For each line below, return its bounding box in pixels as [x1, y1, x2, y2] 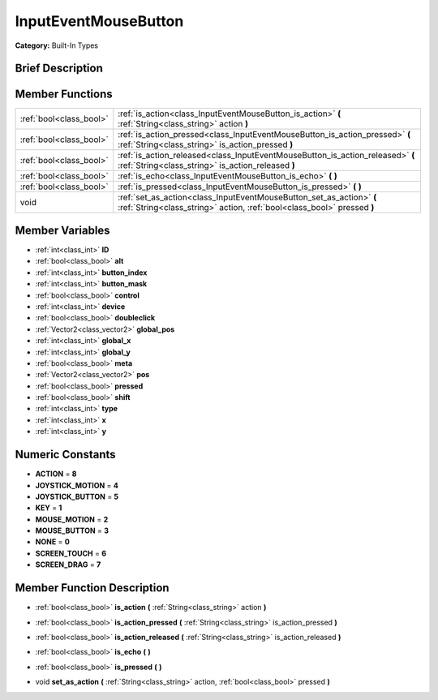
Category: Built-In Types [15, 41, 99, 50]
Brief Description [15, 62, 103, 75]
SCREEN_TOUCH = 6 [35, 548, 107, 558]
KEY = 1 [35, 503, 62, 513]
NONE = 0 [35, 537, 71, 547]
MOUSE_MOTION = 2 [35, 514, 109, 524]
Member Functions [15, 88, 113, 101]
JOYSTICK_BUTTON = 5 [35, 492, 119, 501]
